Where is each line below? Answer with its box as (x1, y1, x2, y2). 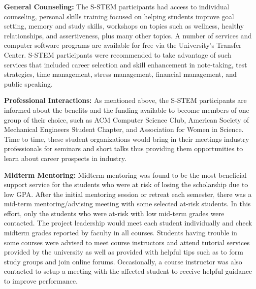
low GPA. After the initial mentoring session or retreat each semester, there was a (4, 189, 252, 199)
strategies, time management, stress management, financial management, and (4, 69, 237, 79)
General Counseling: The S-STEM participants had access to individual (4, 1, 229, 11)
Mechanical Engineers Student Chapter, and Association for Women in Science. (4, 124, 244, 134)
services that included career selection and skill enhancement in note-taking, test (4, 59, 247, 69)
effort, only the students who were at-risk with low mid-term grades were (4, 208, 224, 218)
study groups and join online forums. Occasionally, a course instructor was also (4, 256, 242, 266)
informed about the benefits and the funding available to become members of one (4, 104, 250, 115)
